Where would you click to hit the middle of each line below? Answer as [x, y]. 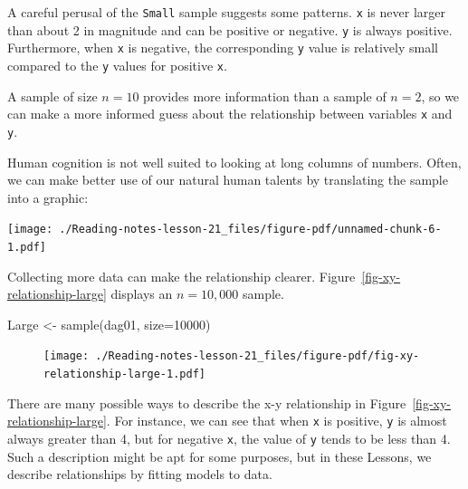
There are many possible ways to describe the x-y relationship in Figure [207, 403]
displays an [142, 294]
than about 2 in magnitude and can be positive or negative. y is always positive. [230, 29]
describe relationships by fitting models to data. [140, 474]
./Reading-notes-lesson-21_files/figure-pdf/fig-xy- [258, 356]
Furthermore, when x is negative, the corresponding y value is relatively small [223, 48]
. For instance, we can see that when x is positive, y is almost [277, 421]
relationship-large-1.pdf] [124, 374]
